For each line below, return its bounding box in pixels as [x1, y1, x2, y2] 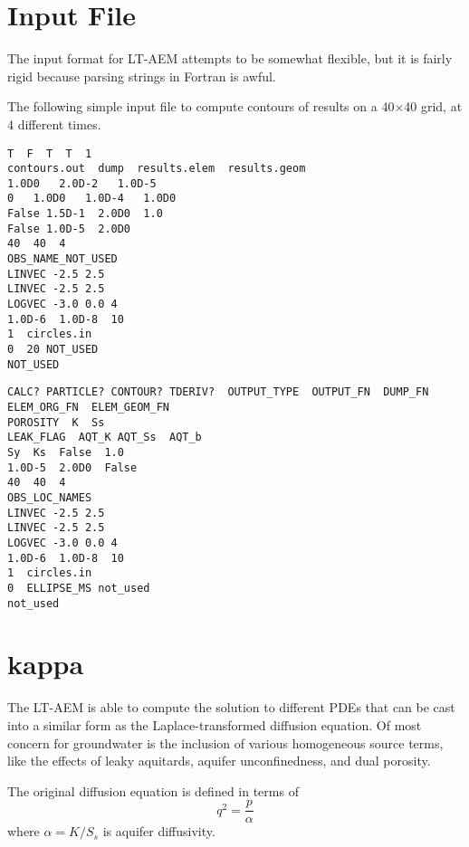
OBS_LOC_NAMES [7, 490, 92, 504]
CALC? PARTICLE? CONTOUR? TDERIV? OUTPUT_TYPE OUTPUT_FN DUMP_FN [7, 385, 429, 399]
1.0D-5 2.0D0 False [7, 461, 138, 474]
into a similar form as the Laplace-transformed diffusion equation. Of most [7, 715, 422, 734]
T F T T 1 [7, 147, 92, 160]
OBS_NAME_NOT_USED [7, 252, 118, 266]
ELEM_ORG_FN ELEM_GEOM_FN [7, 401, 169, 414]
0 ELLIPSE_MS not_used [7, 581, 150, 595]
